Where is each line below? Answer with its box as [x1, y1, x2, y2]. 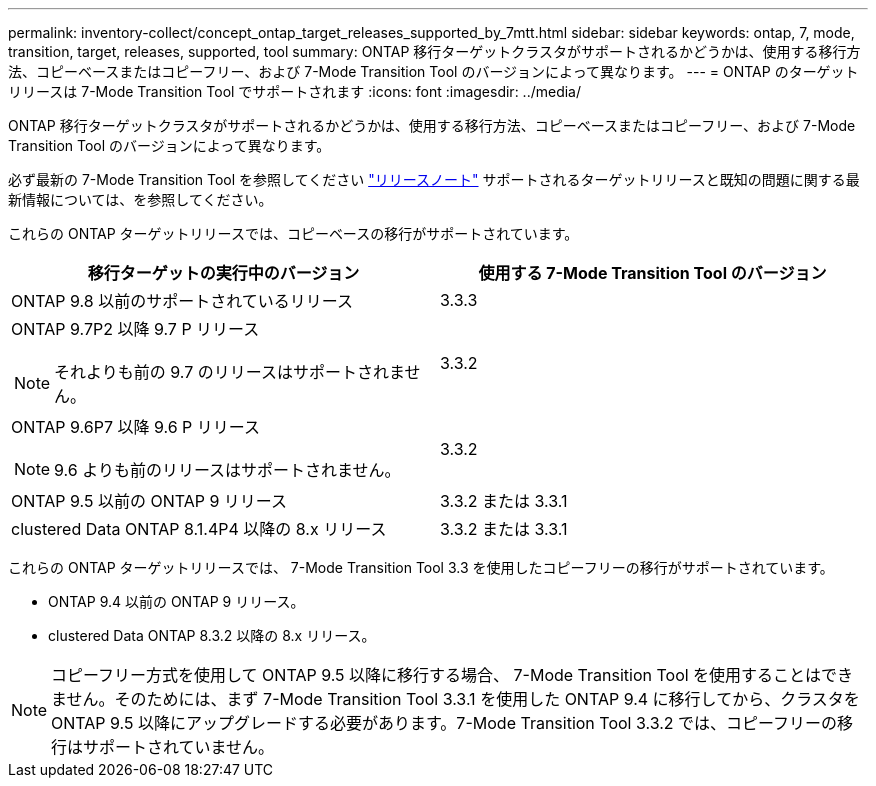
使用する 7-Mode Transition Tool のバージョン [478, 263, 827, 283]
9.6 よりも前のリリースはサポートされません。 [54, 460, 401, 480]
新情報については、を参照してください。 [8, 191, 273, 208]
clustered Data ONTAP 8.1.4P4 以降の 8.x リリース [11, 519, 387, 539]
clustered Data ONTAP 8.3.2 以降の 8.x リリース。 [48, 627, 376, 644]
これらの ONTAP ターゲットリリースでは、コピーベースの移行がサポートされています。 [8, 225, 579, 242]
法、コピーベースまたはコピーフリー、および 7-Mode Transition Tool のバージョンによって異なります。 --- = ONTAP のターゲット [8, 63, 859, 80]
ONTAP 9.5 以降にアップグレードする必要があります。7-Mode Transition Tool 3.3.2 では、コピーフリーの [51, 713, 838, 733]
